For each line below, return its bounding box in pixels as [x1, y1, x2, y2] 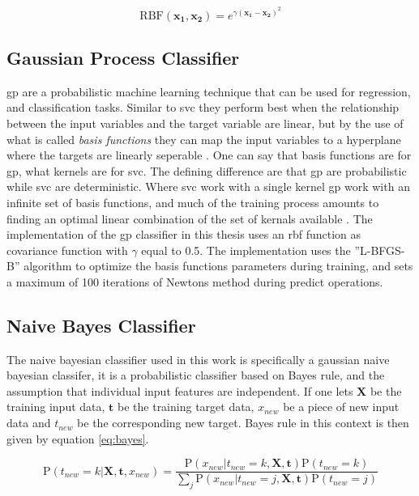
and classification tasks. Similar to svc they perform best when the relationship [6, 99, 400, 116]
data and [6, 414, 51, 431]
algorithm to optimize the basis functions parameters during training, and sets [24, 257, 413, 274]
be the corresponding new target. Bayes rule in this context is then [77, 414, 409, 431]
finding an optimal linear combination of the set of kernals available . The [6, 210, 373, 227]
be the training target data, [118, 398, 254, 415]
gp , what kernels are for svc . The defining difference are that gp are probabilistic [6, 162, 407, 179]
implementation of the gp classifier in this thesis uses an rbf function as [6, 226, 361, 243]
